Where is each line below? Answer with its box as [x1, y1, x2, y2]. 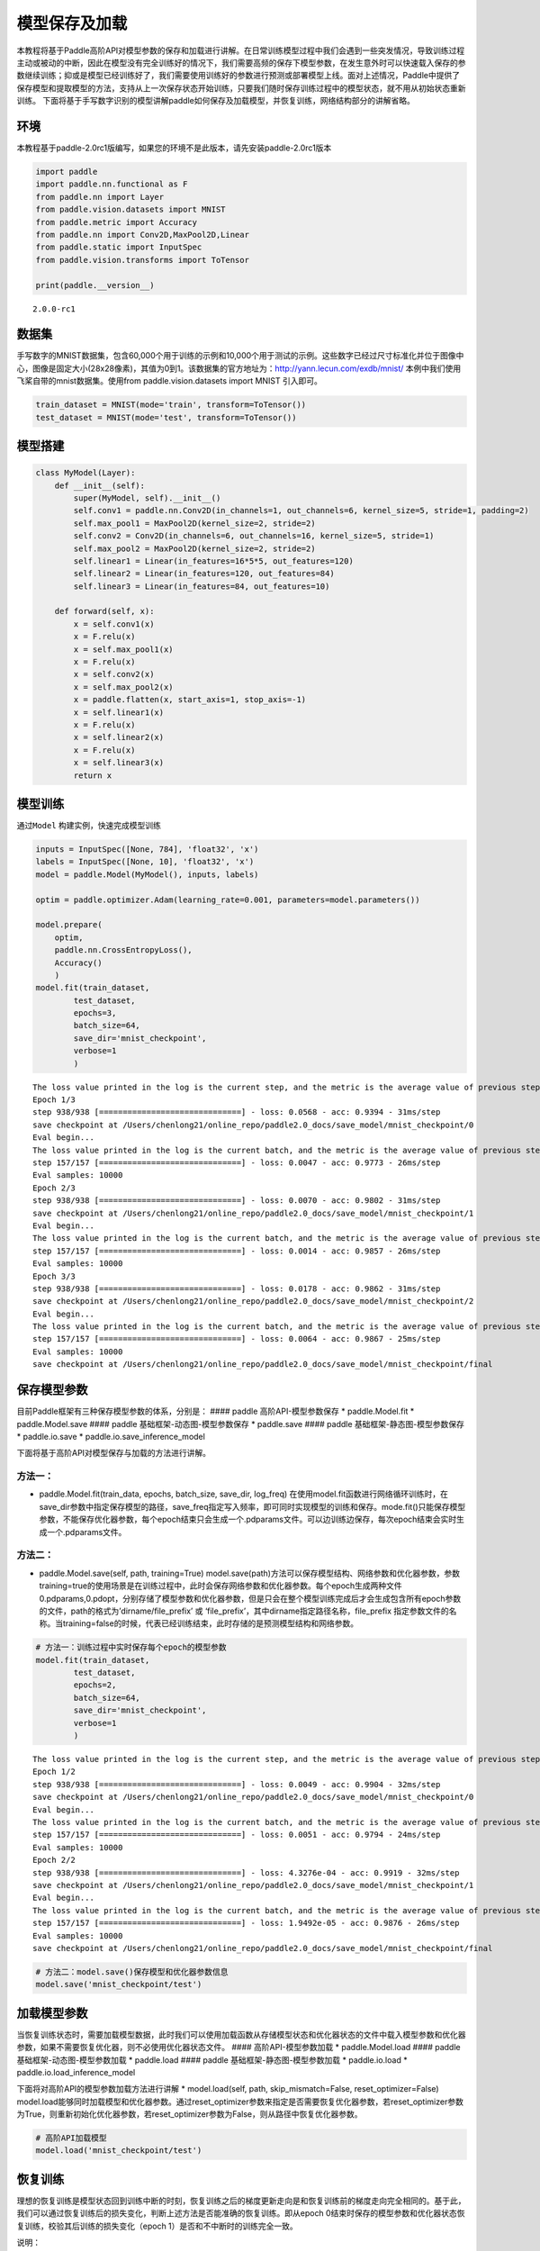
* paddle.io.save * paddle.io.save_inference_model [16, 1431, 206, 1442]
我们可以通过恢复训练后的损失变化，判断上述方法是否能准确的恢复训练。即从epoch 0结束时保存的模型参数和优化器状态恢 [16, 2208, 465, 2219]
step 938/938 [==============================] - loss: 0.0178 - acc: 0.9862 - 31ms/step [32, 1283, 441, 1294]
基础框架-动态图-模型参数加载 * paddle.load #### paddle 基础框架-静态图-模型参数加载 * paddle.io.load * [16, 2054, 409, 2066]
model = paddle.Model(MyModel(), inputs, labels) [35, 869, 259, 880]
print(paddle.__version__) [35, 280, 155, 290]
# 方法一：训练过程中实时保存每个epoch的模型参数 [35, 1642, 227, 1652]
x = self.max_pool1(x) [73, 644, 175, 655]
